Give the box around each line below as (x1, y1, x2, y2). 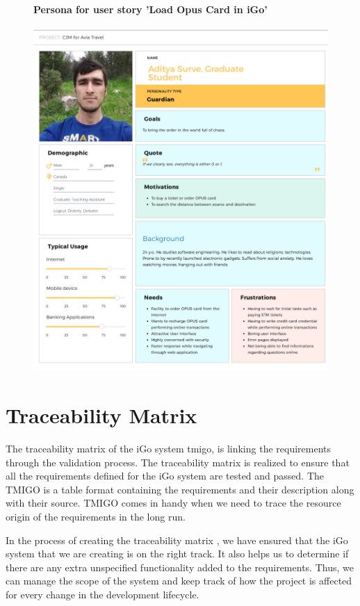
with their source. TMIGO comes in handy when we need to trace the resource (6, 496, 341, 510)
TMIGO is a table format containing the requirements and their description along (6, 482, 354, 496)
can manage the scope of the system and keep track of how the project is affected (6, 573, 352, 588)
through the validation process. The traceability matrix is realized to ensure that (6, 454, 350, 469)
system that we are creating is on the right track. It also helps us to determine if (6, 546, 349, 561)
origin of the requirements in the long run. (6, 509, 186, 524)
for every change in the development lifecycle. (6, 587, 199, 601)
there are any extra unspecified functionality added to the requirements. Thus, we (6, 559, 354, 574)
